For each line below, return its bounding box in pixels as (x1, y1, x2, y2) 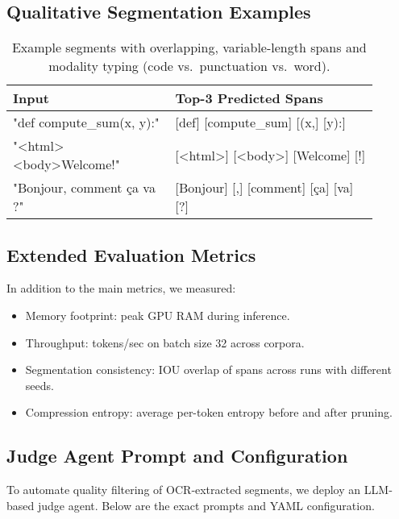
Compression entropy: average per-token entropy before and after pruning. (25, 404, 393, 421)
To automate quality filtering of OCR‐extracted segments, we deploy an (6, 481, 361, 498)
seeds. (25, 376, 54, 393)
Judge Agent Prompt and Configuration (6, 443, 348, 468)
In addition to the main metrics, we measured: (6, 280, 236, 297)
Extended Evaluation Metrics (6, 242, 256, 267)
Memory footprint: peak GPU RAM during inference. (25, 307, 290, 323)
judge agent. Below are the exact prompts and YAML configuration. (37, 496, 375, 513)
